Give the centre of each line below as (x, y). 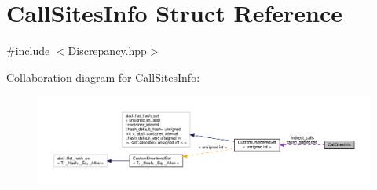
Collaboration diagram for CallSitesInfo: (103, 77)
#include (28, 51)
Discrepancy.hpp (107, 51)
